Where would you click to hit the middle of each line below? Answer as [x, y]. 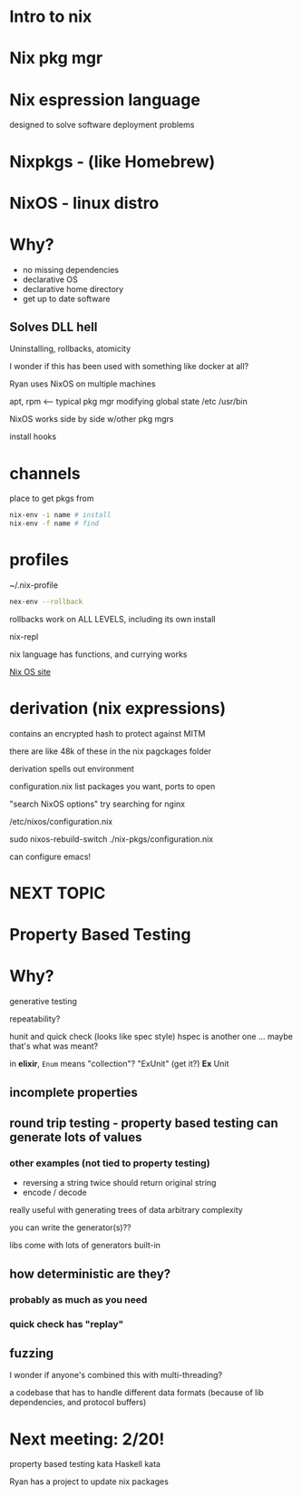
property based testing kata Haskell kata [85, 1464]
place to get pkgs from [52, 499]
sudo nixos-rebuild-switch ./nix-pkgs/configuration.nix [112, 839]
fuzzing [32, 1353]
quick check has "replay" [67, 1324]
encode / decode [55, 1193]
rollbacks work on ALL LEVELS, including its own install [112, 619]
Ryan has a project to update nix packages [89, 1481]
